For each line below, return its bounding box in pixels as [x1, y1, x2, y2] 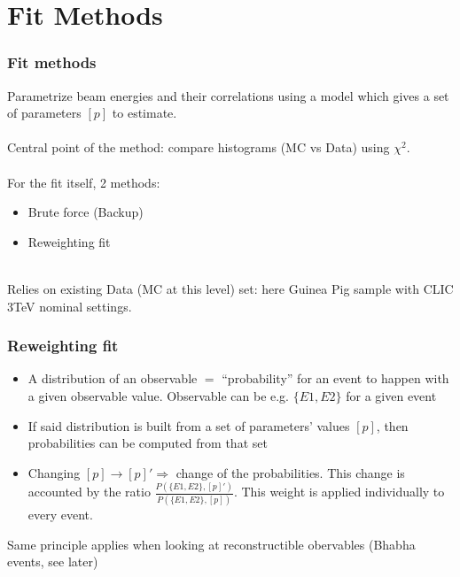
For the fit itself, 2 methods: [7, 173, 160, 191]
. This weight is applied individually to [233, 482, 445, 501]
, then [376, 416, 409, 435]
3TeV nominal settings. [7, 296, 132, 315]
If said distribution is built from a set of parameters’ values [27, 416, 350, 435]
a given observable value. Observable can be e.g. [27, 386, 290, 404]
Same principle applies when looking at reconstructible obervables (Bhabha [7, 535, 416, 553]
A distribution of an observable [27, 369, 198, 388]
